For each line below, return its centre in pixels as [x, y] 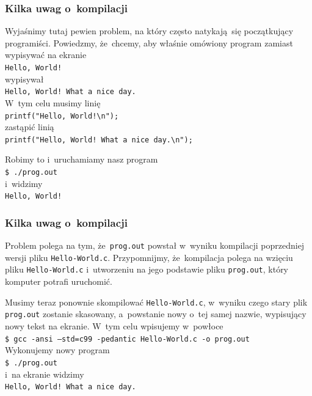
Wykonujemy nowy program [57, 350]
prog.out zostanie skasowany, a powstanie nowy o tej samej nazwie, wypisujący [156, 314]
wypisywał [24, 79]
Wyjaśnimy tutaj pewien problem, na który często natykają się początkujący [149, 31]
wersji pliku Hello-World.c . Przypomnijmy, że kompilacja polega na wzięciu [149, 257]
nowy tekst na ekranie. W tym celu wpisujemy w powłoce [114, 326]
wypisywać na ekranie [46, 55]
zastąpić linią [30, 127]
